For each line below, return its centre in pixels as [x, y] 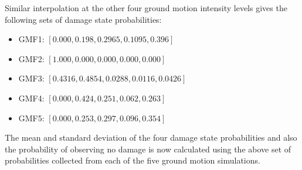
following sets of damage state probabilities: [83, 19]
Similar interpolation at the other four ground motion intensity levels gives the [146, 8]
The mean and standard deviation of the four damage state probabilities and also [151, 137]
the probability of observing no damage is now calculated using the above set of [148, 149]
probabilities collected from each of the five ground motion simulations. [133, 160]
